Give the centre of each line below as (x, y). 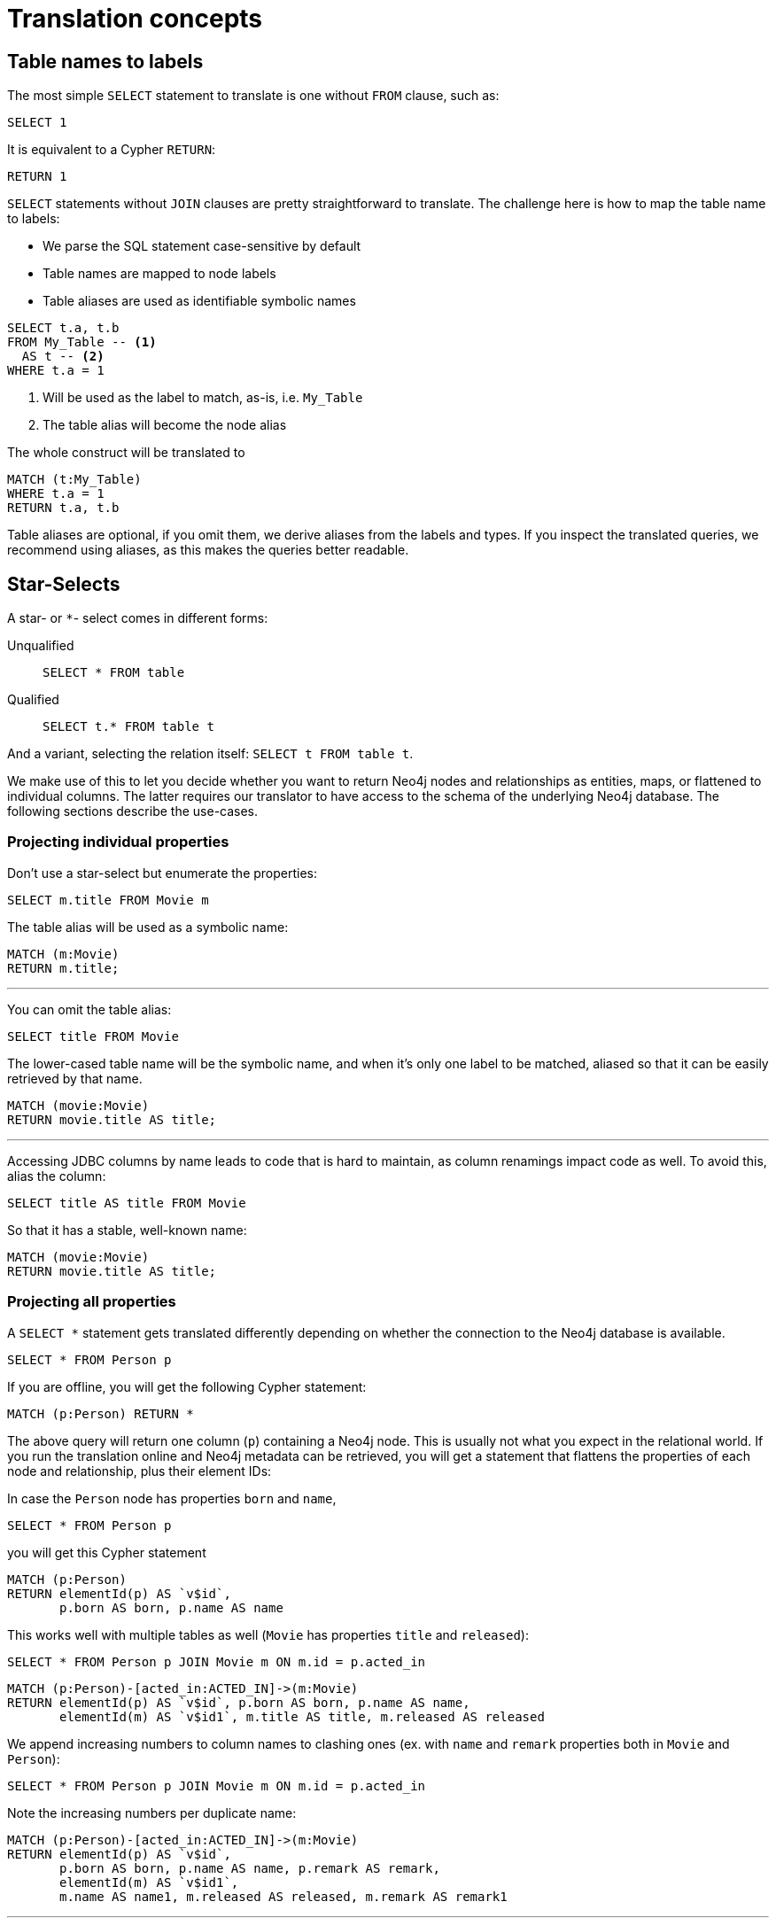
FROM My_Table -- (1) (82, 342)
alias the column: (57, 1176)
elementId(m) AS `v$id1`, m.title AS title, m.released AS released (302, 1716)
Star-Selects (64, 584)
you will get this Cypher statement (107, 1552)
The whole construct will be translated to (126, 453)
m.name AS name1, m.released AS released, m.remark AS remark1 (283, 1896)
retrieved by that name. (75, 1078)
